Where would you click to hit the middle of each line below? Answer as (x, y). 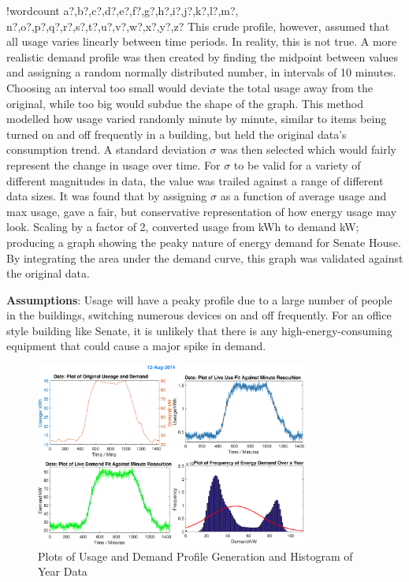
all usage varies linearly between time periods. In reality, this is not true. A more (202, 41)
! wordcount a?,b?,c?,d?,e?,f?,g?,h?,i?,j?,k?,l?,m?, (123, 10)
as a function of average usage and (303, 196)
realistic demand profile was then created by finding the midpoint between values (202, 56)
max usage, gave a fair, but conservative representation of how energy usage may (202, 211)
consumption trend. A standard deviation (106, 149)
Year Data (63, 571)
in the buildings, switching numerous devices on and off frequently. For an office (199, 315)
